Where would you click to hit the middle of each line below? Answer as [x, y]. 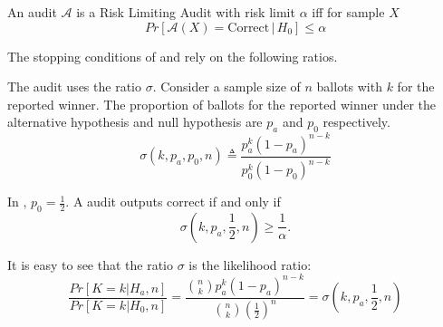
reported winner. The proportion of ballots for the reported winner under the [222, 104]
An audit [32, 12]
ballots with [349, 87]
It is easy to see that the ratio [91, 264]
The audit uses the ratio [74, 87]
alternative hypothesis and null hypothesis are [135, 122]
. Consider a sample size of [226, 87]
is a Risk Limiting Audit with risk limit [186, 12]
